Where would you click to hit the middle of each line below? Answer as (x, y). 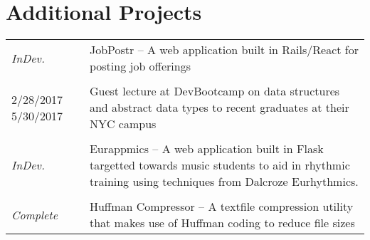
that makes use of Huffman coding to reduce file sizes (222, 223)
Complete (35, 214)
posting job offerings (140, 66)
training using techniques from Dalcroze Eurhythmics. (224, 182)
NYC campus (123, 124)
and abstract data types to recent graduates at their (219, 108)
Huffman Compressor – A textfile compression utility (221, 207)
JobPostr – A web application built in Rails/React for (224, 50)
